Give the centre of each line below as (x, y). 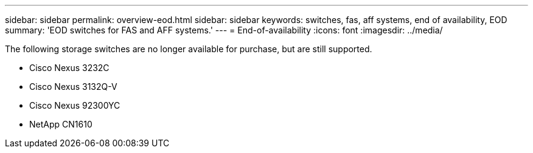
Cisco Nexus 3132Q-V (73, 87)
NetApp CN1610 (61, 124)
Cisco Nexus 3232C (69, 68)
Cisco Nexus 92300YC (75, 105)
